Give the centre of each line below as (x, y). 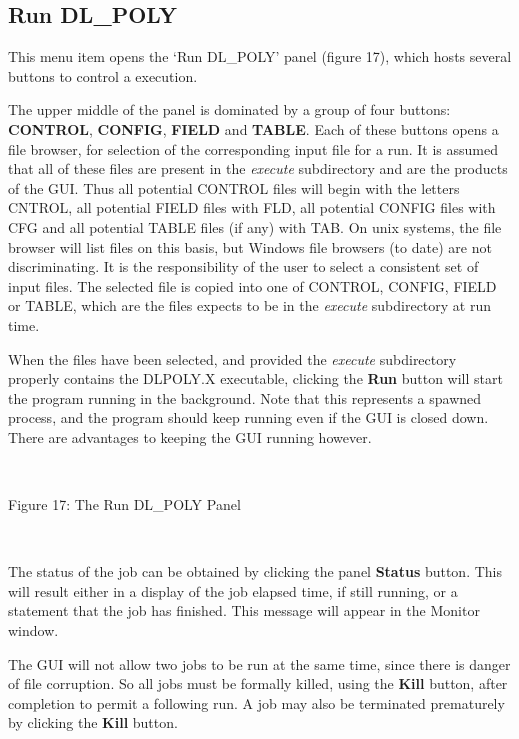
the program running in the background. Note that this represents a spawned (245, 397)
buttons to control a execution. (103, 75)
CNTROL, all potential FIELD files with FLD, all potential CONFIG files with (252, 207)
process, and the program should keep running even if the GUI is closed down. (248, 417)
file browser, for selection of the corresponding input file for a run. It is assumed (253, 148)
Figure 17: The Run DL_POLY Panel (124, 504)
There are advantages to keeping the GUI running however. (190, 436)
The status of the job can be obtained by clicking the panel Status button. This (255, 571)
